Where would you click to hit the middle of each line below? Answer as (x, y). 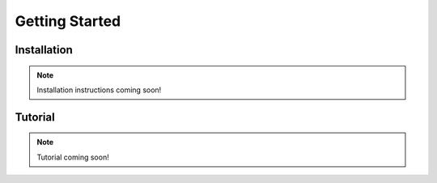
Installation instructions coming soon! (99, 90)
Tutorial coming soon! (73, 157)
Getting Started (68, 21)
